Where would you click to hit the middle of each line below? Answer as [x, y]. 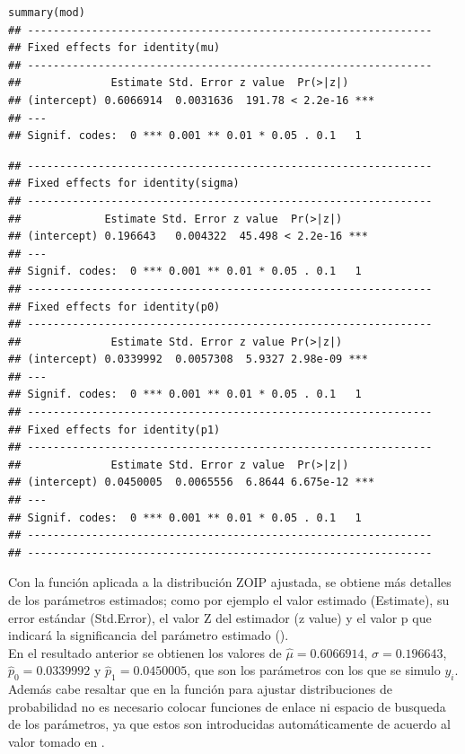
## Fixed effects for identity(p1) [114, 430]
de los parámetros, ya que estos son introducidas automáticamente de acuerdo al [229, 724]
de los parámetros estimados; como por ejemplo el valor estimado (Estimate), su [229, 600]
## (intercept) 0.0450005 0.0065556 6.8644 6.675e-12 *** [192, 482]
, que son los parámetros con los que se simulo [314, 670]
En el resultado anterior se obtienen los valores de [145, 652]
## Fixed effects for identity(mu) [114, 48]
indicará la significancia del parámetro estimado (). [149, 635]
